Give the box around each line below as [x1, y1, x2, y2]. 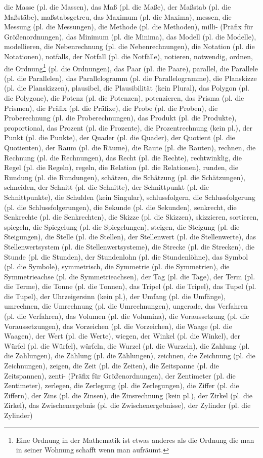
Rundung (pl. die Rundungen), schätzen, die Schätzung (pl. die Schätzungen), [4, 172, 245, 182]
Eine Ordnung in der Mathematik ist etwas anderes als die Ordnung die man [16, 434, 254, 445]
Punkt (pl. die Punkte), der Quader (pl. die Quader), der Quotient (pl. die [4, 132, 235, 143]
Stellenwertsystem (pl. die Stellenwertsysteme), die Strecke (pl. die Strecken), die [4, 241, 255, 252]
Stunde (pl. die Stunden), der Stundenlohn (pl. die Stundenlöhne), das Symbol [4, 251, 248, 262]
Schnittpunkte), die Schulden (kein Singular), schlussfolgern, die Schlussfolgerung [4, 191, 255, 202]
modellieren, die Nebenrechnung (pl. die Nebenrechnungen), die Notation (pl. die [4, 41, 255, 52]
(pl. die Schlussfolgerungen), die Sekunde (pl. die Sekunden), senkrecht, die [4, 201, 237, 212]
